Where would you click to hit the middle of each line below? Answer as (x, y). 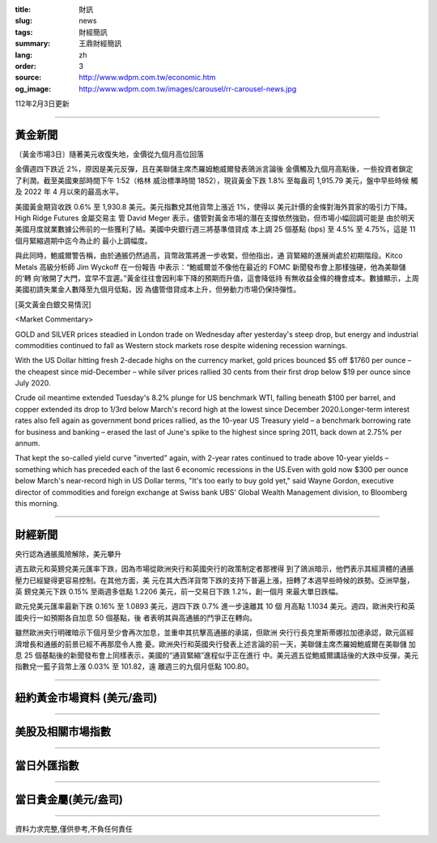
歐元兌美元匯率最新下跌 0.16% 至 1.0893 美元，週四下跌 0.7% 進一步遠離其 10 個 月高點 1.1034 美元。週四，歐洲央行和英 (215, 607)
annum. (28, 443)
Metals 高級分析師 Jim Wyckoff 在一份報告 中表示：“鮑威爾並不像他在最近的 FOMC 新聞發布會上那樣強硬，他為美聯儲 (210, 266)
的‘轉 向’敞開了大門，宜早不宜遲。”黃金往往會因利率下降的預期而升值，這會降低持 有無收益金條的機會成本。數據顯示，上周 (217, 278)
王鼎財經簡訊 (100, 44)
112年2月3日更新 (42, 104)
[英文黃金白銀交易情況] (53, 304)
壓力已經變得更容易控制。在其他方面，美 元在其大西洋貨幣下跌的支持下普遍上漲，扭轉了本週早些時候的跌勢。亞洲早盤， (214, 580)
